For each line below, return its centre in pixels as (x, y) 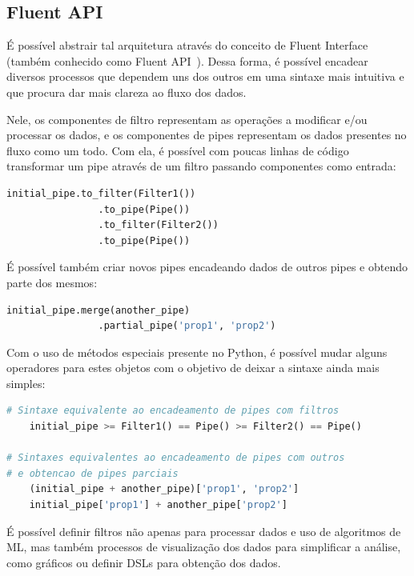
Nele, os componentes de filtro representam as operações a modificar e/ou (187, 119)
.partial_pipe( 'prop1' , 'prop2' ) (187, 326)
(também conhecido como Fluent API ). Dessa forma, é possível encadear (187, 60)
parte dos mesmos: (52, 282)
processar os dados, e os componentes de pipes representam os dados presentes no (207, 135)
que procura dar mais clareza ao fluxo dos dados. (127, 92)
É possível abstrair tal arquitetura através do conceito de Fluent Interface (187, 45)
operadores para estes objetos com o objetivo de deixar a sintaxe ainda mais (193, 368)
